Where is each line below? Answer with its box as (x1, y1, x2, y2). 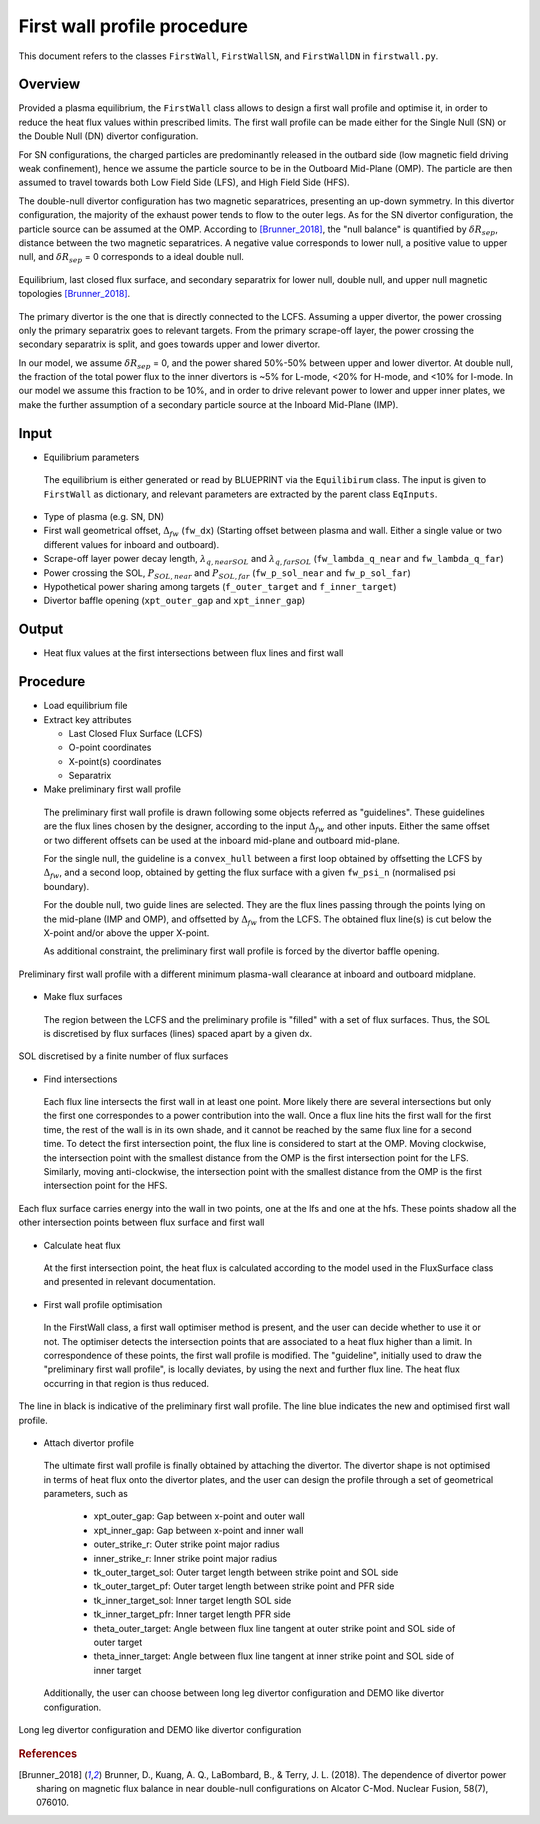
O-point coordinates (68, 741, 152, 754)
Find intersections (43, 1073, 118, 1085)
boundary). (43, 880, 90, 892)
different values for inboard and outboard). (43, 538, 220, 550)
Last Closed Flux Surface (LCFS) (68, 727, 204, 739)
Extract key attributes (43, 713, 132, 725)
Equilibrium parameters (43, 451, 140, 463)
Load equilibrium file (43, 700, 128, 712)
